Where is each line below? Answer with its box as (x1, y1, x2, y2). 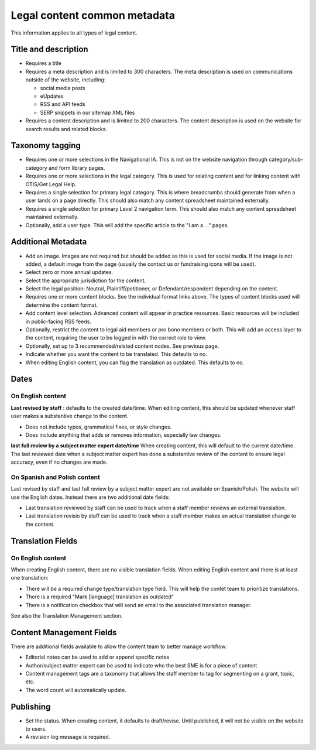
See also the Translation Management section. (11, 612, 123, 619)
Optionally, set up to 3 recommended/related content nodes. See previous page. (25, 343, 219, 350)
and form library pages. (48, 164, 105, 171)
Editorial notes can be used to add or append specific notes (25, 653, 170, 661)
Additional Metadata (11, 237, 87, 247)
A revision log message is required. (25, 734, 111, 741)
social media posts (40, 84, 85, 91)
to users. (25, 725, 47, 732)
